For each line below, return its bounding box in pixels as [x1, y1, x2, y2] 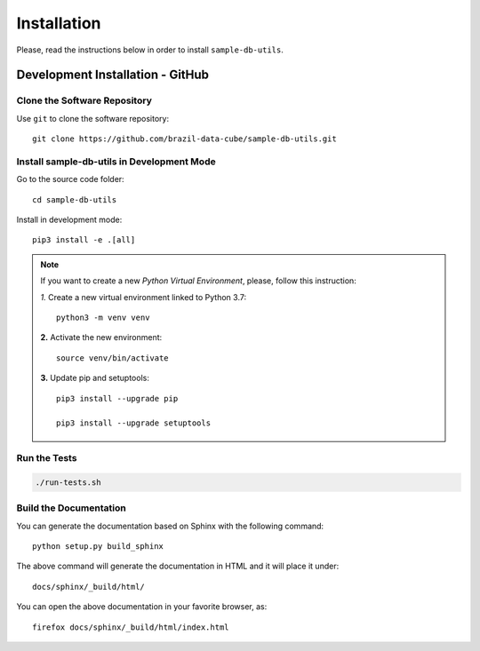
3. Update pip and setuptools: [40, 373, 150, 384]
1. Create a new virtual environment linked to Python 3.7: [40, 291, 247, 302]
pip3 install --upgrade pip [56, 393, 179, 403]
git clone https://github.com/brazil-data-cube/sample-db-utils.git [32, 134, 337, 144]
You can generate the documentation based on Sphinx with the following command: [16, 520, 324, 531]
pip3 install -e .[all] [32, 235, 136, 245]
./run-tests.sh [35, 477, 101, 488]
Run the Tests [16, 452, 77, 464]
